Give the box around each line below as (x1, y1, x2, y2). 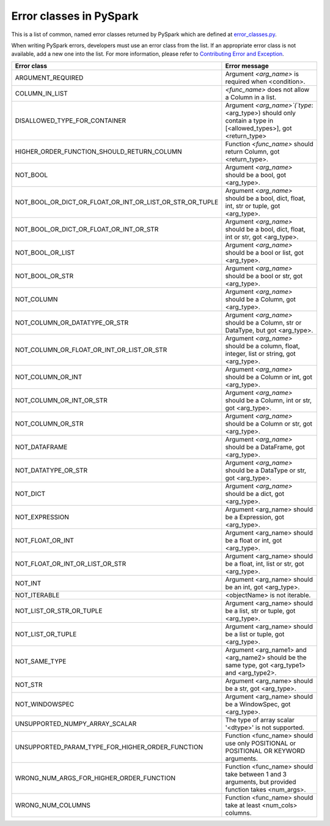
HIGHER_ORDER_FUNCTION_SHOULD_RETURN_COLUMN (15, 147, 183, 156)
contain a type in (225, 116, 274, 125)
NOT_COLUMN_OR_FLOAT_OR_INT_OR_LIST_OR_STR (15, 345, 167, 354)
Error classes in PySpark (11, 9, 139, 23)
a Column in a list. (225, 92, 277, 101)
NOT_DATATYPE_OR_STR (15, 466, 88, 475)
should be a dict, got (225, 489, 284, 498)
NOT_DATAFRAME (15, 443, 68, 451)
